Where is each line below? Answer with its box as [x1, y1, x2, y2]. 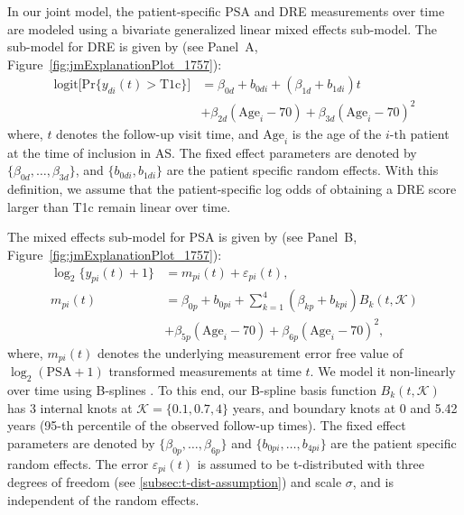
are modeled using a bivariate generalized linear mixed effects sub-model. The [7, 19, 437, 38]
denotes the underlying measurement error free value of [97, 343, 404, 362]
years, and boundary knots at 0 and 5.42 [232, 398, 458, 417]
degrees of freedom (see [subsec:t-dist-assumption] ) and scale [7, 472, 342, 491]
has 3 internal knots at [7, 398, 133, 417]
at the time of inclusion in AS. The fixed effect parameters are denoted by [7, 143, 417, 161]
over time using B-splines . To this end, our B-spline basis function [7, 380, 376, 399]
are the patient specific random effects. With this [166, 161, 439, 179]
